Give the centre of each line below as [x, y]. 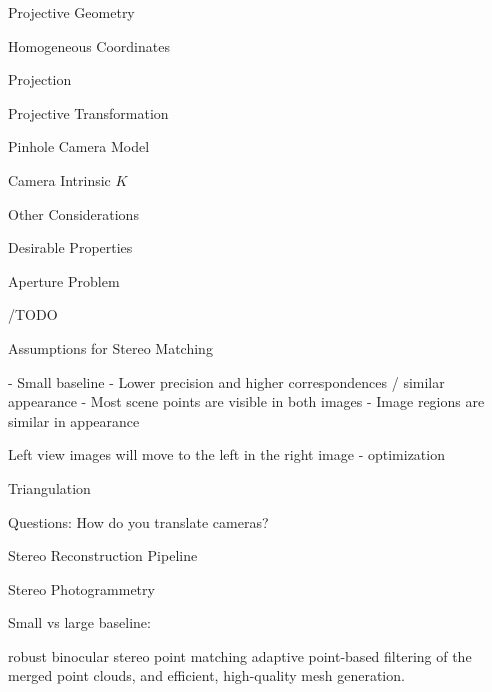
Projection [40, 79]
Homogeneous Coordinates [89, 45]
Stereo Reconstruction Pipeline [103, 555]
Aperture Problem [64, 280]
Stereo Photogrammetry [81, 588]
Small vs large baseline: [79, 622]
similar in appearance [74, 420]
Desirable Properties [70, 247]
